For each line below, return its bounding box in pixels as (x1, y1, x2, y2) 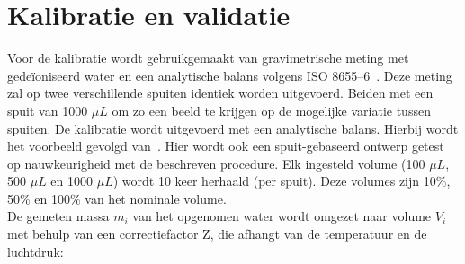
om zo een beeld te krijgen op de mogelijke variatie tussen (112, 101, 431, 119)
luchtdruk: (7, 242, 64, 260)
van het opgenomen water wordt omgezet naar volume (132, 207, 432, 225)
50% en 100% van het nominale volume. (7, 189, 227, 207)
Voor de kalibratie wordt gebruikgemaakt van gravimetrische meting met (7, 48, 409, 67)
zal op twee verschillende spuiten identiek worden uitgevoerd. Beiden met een (7, 84, 434, 102)
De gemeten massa (7, 207, 110, 225)
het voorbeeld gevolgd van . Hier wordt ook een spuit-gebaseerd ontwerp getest (7, 136, 444, 155)
